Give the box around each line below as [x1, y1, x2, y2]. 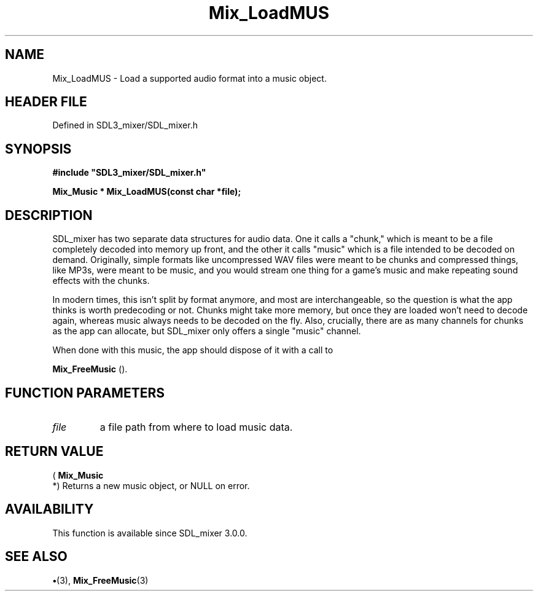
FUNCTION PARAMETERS [5, 385, 165, 401]
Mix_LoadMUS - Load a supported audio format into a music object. [52, 73, 327, 84]
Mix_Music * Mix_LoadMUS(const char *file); [52, 186, 241, 197]
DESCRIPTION [5, 207, 93, 223]
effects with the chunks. [52, 275, 150, 286]
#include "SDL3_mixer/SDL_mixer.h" [52, 167, 206, 178]
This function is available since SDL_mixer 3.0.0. [52, 527, 248, 538]
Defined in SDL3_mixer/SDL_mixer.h [52, 120, 198, 131]
